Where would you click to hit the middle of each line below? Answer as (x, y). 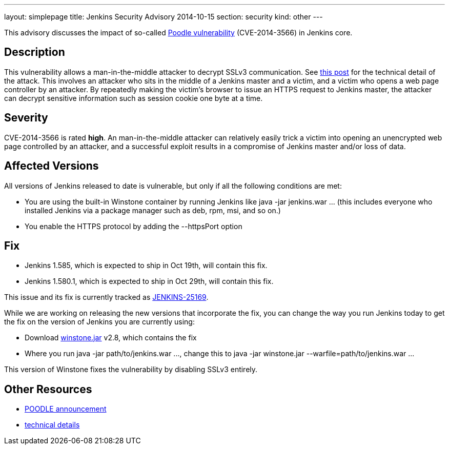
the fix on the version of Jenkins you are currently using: (99, 322)
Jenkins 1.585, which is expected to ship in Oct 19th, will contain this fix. (146, 266)
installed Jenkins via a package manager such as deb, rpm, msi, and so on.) (153, 210)
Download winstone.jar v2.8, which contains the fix (111, 338)
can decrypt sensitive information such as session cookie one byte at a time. (134, 98)
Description (35, 52)
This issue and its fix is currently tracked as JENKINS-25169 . (106, 297)
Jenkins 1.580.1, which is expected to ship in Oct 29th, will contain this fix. (149, 281)
